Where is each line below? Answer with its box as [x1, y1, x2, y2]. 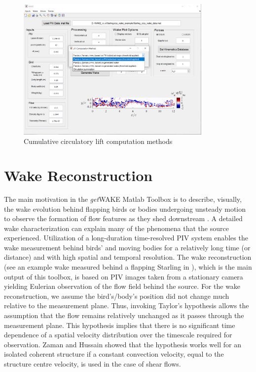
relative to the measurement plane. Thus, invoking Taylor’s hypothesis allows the [4, 300, 249, 311]
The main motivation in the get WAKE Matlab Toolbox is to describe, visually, [4, 193, 242, 204]
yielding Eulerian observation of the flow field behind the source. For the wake [4, 281, 241, 291]
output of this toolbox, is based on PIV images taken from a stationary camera [4, 271, 243, 281]
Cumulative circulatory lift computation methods [24, 136, 173, 146]
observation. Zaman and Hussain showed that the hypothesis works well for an [4, 339, 241, 349]
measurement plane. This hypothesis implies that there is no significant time [4, 320, 235, 330]
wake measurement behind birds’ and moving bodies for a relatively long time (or [4, 242, 251, 252]
